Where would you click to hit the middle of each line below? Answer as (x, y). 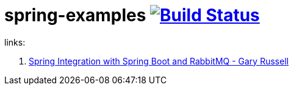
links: (15, 42)
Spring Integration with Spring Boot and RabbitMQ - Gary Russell (159, 61)
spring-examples (75, 15)
